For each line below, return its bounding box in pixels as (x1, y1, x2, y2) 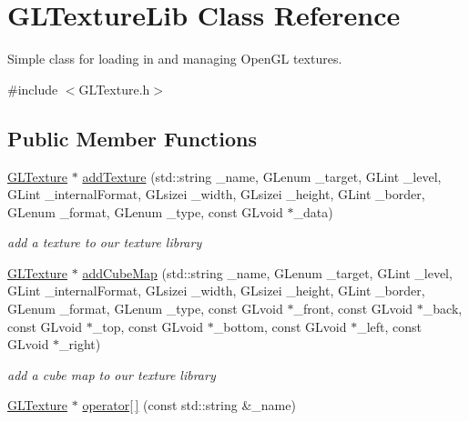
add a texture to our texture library (7, 233, 202, 252)
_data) (293, 202, 333, 221)
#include (7, 79, 58, 98)
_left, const (357, 316, 423, 336)
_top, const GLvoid (92, 316, 204, 336)
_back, (423, 299, 463, 318)
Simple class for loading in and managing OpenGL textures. (7, 49, 342, 68)
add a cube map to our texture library (7, 365, 216, 384)
